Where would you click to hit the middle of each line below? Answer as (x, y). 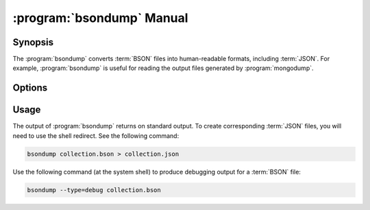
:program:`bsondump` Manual (100, 18)
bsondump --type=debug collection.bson (94, 190)
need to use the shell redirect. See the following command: (96, 136)
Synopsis (33, 42)
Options (30, 88)
